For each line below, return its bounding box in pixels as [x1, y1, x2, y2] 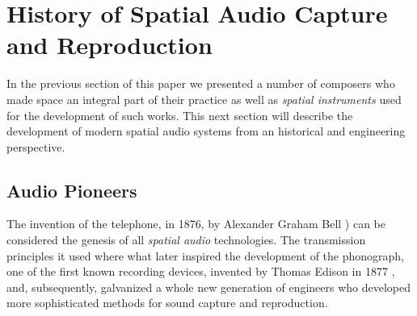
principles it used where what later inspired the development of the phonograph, [6, 247, 405, 264]
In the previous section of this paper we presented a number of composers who [6, 75, 395, 92]
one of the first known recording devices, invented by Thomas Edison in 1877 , [6, 263, 395, 280]
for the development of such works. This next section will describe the [6, 106, 353, 123]
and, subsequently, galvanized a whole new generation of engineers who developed [6, 278, 411, 295]
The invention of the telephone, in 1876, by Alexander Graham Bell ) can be [6, 215, 385, 232]
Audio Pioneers [6, 177, 137, 202]
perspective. [6, 138, 65, 155]
